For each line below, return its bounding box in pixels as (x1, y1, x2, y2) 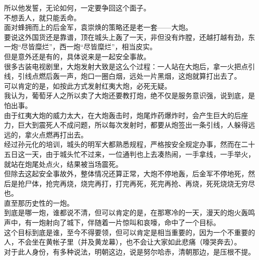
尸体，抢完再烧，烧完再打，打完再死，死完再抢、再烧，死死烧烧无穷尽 (24, 178, 255, 188)
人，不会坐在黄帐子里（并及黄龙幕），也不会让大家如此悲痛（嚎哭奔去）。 (4, 237, 241, 247)
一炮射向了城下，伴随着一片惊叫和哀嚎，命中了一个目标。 (31, 217, 220, 228)
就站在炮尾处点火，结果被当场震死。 (4, 158, 123, 169)
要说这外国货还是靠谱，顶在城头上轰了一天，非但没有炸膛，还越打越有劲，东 (4, 31, 255, 42)
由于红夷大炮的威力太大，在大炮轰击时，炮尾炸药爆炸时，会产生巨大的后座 (4, 110, 248, 120)
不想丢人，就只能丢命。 (4, 12, 81, 22)
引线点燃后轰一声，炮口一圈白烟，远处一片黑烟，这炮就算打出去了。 (17, 71, 241, 81)
